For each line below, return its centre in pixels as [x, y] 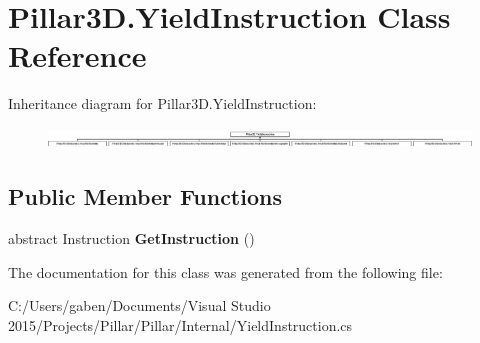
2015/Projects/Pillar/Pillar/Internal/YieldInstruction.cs [180, 324]
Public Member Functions [145, 196]
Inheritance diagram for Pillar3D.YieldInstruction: [162, 103]
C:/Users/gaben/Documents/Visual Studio [139, 305]
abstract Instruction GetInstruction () [131, 237]
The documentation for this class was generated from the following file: [225, 271]
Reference [77, 55]
